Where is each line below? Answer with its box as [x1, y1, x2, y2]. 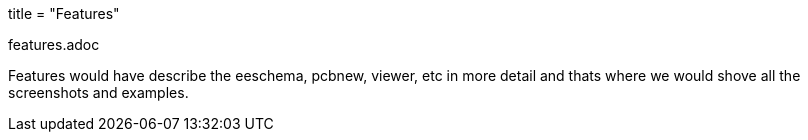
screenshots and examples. [8, 84, 189, 101]
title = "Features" [8, 5, 120, 22]
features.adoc [8, 36, 100, 53]
